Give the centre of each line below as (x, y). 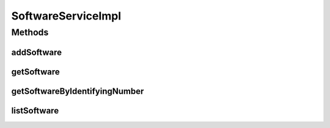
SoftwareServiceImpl (66, 16)
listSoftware (35, 111)
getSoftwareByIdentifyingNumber (78, 91)
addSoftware (37, 52)
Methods (30, 32)
